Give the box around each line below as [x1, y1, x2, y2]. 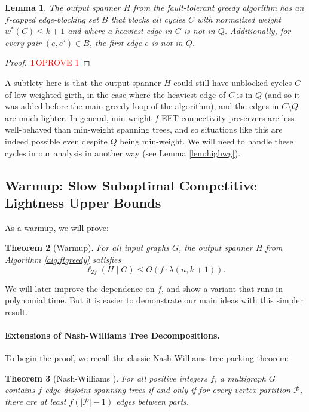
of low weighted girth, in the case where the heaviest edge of [5, 88, 226, 100]
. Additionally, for [224, 24, 291, 37]
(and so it [264, 88, 300, 100]
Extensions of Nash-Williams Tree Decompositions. [5, 328, 220, 341]
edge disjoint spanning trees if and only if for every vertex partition [45, 383, 291, 396]
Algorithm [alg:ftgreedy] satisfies [5, 253, 121, 265]
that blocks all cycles [111, 13, 186, 25]
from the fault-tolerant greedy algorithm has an [133, 1, 304, 13]
